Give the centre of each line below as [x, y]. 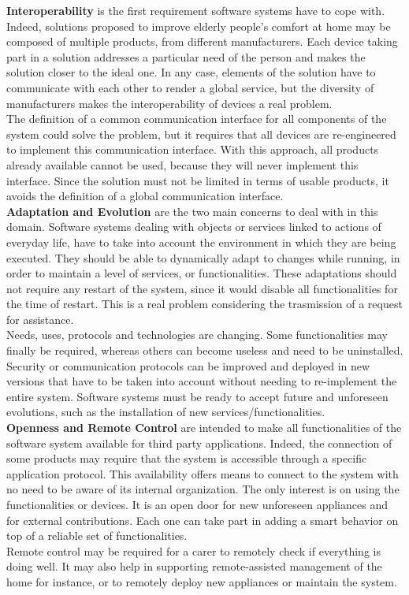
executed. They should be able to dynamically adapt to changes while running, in [203, 257]
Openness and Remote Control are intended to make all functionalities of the [204, 428]
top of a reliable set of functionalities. [97, 535]
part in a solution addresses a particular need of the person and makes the [186, 56]
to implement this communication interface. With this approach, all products [193, 149]
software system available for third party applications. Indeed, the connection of [199, 443]
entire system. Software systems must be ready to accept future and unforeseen [197, 396]
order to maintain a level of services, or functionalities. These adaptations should [202, 273]
